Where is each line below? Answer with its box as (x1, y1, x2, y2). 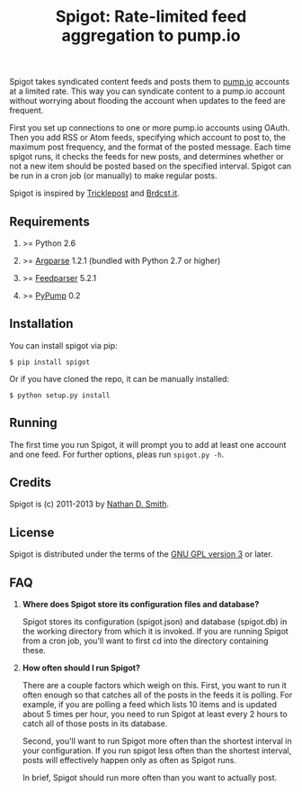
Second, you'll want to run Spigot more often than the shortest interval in (22, 736, 292, 747)
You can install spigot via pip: (9, 340, 119, 350)
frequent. (9, 105, 44, 116)
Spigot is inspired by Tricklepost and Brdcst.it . (9, 187, 180, 199)
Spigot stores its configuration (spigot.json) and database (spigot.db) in (22, 616, 288, 627)
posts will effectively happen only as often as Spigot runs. (22, 755, 236, 766)
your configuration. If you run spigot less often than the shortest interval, (22, 745, 292, 756)
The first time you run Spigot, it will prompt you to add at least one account (9, 439, 287, 450)
